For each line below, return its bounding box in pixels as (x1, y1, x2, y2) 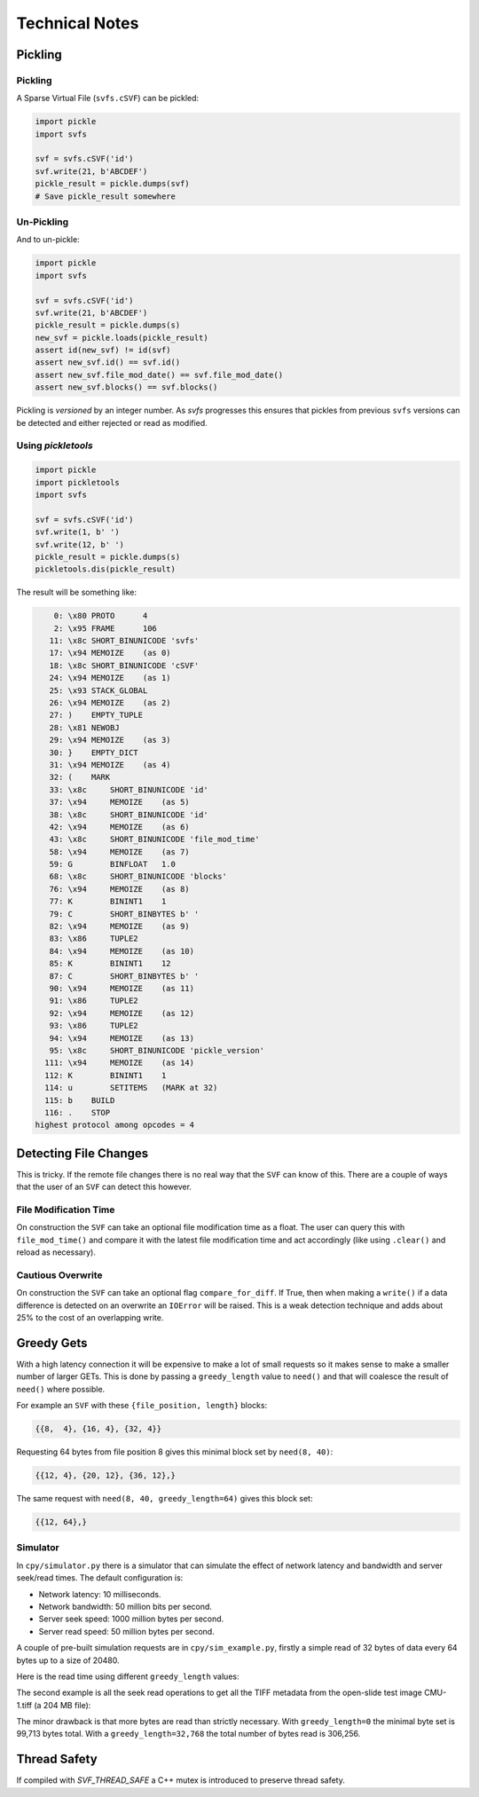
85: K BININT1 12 (49, 958, 172, 969)
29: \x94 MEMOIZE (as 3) (49, 735, 172, 745)
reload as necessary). (16, 1247, 97, 1257)
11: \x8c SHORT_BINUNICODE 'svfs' (49, 635, 200, 646)
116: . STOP (44, 1107, 111, 1117)
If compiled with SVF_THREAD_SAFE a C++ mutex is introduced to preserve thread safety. (16, 1775, 345, 1785)
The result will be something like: (16, 587, 137, 598)
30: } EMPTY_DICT (49, 747, 139, 758)
